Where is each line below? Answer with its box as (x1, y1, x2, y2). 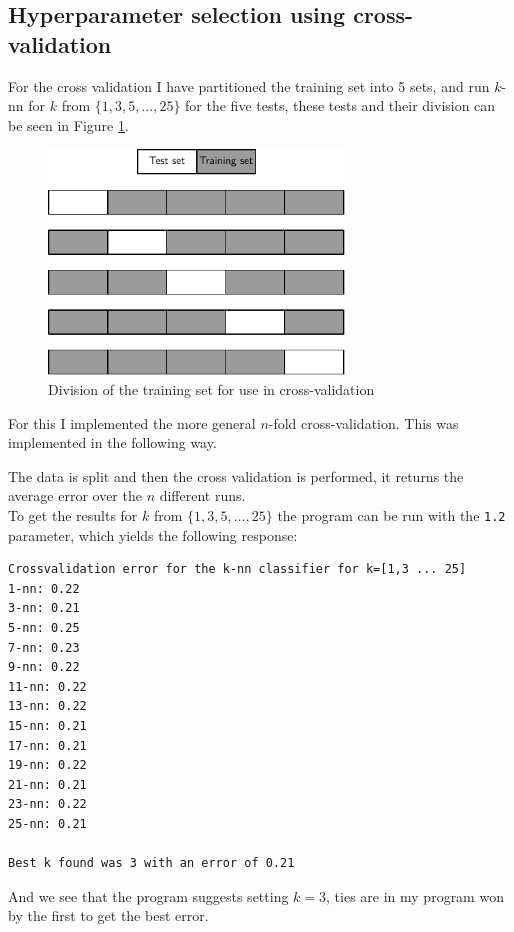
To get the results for (8, 504, 138, 525)
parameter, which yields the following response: (8, 524, 298, 545)
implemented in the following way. (8, 432, 217, 453)
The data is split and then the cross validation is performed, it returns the (8, 465, 464, 486)
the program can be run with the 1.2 (277, 504, 506, 525)
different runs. (159, 485, 246, 506)
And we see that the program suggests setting (8, 885, 289, 906)
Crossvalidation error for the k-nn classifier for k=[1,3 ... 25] (8, 562, 467, 577)
